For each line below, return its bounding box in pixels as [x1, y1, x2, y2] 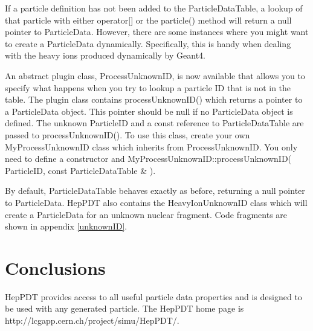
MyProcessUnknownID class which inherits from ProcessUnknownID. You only [5, 140, 298, 153]
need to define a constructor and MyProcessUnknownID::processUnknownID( [5, 152, 292, 165]
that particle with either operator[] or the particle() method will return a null [5, 13, 292, 26]
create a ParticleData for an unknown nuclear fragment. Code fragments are [5, 208, 288, 220]
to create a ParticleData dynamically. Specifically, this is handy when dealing [5, 37, 291, 50]
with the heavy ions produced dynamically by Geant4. [5, 49, 205, 62]
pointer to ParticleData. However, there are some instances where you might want [5, 25, 309, 38]
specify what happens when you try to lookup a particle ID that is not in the [5, 81, 291, 94]
